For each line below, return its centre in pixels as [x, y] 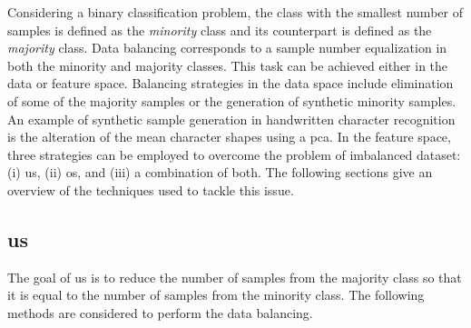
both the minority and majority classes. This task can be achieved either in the [228, 65]
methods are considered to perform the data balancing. [160, 312]
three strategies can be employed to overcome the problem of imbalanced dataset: [234, 154]
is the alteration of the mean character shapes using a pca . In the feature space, [229, 137]
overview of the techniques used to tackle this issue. [151, 189]
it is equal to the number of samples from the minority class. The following [216, 295]
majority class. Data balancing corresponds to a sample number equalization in [227, 48]
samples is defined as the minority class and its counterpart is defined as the [220, 30]
